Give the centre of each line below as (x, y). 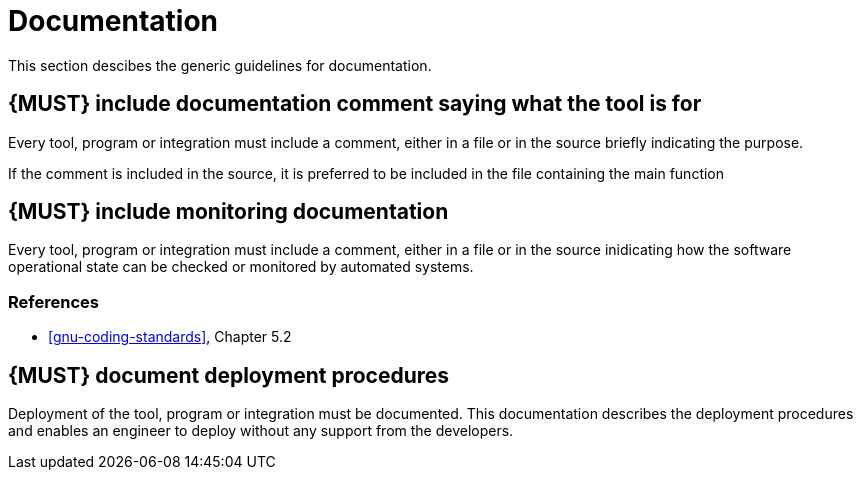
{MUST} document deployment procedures (229, 375)
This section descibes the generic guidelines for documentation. (220, 65)
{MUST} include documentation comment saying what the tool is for (355, 104)
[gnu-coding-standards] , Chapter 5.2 (170, 337)
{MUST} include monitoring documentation (228, 212)
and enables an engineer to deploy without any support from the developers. (261, 431)
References (53, 301)
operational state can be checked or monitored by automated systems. (241, 267)
